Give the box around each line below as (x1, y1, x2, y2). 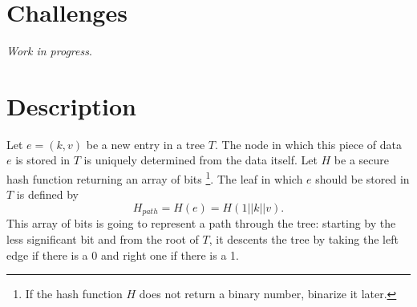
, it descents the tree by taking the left (208, 230, 399, 247)
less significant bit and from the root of (6, 230, 199, 247)
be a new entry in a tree (86, 135, 205, 152)
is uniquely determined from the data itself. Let (83, 151, 318, 168)
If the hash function (25, 285, 123, 302)
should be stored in (315, 170, 410, 187)
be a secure (334, 151, 390, 168)
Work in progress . (6, 42, 92, 59)
